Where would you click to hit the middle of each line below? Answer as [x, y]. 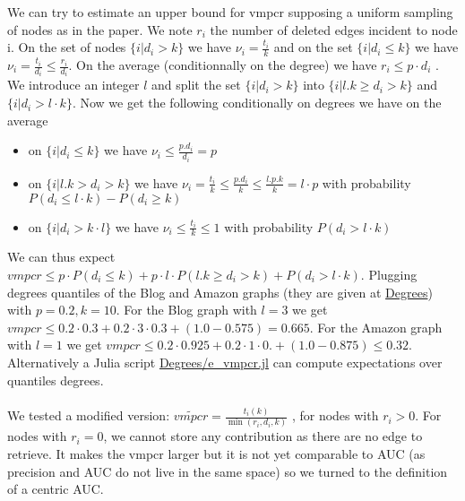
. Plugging [389, 274]
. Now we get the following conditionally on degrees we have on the [257, 103]
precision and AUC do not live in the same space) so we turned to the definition [228, 471]
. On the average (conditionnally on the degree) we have [223, 65]
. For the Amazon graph [376, 327]
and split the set [196, 85]
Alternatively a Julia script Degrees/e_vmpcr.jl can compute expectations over [225, 362]
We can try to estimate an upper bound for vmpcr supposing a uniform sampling [230, 12]
